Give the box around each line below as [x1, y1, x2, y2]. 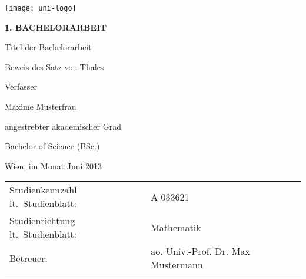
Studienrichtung [9, 214, 75, 228]
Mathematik [151, 220, 201, 234]
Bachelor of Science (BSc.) [5, 140, 100, 152]
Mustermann [151, 258, 203, 272]
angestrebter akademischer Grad [5, 120, 121, 132]
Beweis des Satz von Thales [5, 60, 104, 73]
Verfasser [5, 80, 38, 93]
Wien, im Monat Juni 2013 [5, 159, 102, 172]
